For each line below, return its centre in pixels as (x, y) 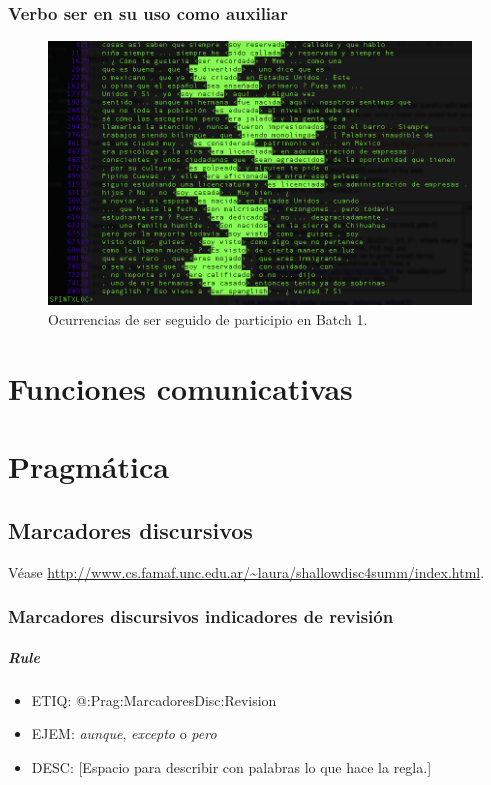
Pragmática (88, 466)
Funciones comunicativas (180, 387)
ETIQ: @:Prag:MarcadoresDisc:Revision (154, 699)
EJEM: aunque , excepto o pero (124, 733)
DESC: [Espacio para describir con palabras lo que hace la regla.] (231, 766)
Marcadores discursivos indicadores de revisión (201, 616)
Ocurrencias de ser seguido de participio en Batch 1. (208, 319)
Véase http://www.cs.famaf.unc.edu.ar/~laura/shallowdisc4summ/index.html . (246, 571)
